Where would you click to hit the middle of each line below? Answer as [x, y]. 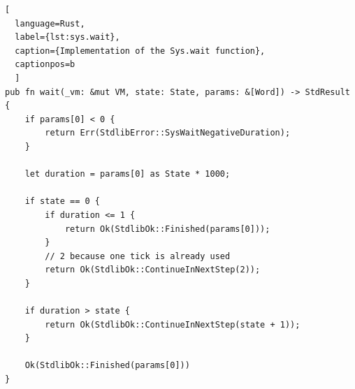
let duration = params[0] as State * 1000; [128, 174]
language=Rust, [50, 23]
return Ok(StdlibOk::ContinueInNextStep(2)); [153, 270]
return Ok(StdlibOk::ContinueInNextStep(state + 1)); [173, 324]
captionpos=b [45, 65]
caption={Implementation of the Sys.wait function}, [140, 51]
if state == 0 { [63, 201]
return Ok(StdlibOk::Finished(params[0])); [167, 229]
